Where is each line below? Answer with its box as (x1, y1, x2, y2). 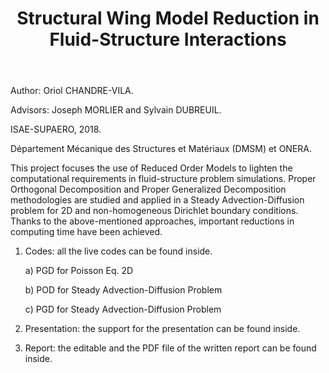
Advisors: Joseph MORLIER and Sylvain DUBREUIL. (10, 104, 222, 116)
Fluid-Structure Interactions (49, 28, 287, 51)
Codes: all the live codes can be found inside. (24, 245, 213, 257)
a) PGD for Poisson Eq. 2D (24, 265, 134, 277)
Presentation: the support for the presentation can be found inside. (24, 323, 301, 335)
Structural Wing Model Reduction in (16, 7, 320, 30)
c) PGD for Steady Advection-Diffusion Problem (24, 303, 222, 316)
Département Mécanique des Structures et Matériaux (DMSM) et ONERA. (10, 143, 313, 155)
